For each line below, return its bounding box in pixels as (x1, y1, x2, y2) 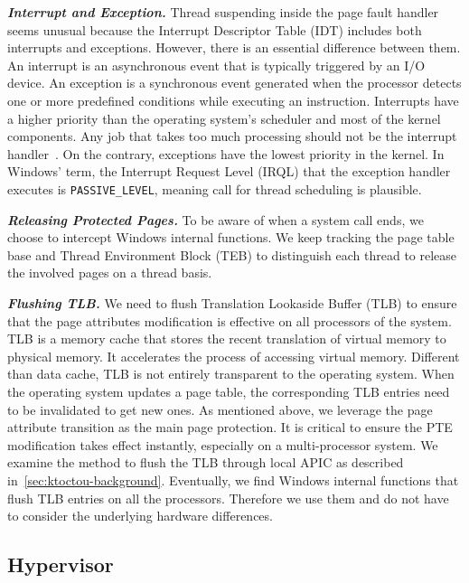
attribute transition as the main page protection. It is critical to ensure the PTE (7, 418, 453, 437)
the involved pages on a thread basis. (7, 263, 212, 282)
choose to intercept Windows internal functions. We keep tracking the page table (7, 228, 455, 247)
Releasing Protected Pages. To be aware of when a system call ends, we (7, 210, 424, 229)
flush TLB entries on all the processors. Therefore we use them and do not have (7, 488, 449, 507)
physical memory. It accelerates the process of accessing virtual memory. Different (7, 346, 460, 365)
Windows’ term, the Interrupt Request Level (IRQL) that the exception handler (7, 162, 451, 181)
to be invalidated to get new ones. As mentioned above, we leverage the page (7, 400, 433, 418)
